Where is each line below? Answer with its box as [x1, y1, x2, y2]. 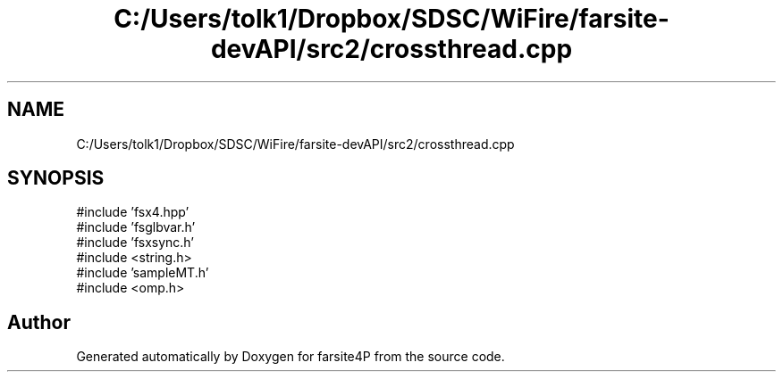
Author [7, 310, 71, 334]
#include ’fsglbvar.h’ [76, 219, 196, 235]
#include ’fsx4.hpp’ [76, 204, 189, 220]
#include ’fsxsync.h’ [76, 235, 195, 251]
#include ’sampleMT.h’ [76, 265, 209, 281]
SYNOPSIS [7, 167, 105, 190]
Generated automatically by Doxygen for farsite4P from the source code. [76, 349, 505, 365]
